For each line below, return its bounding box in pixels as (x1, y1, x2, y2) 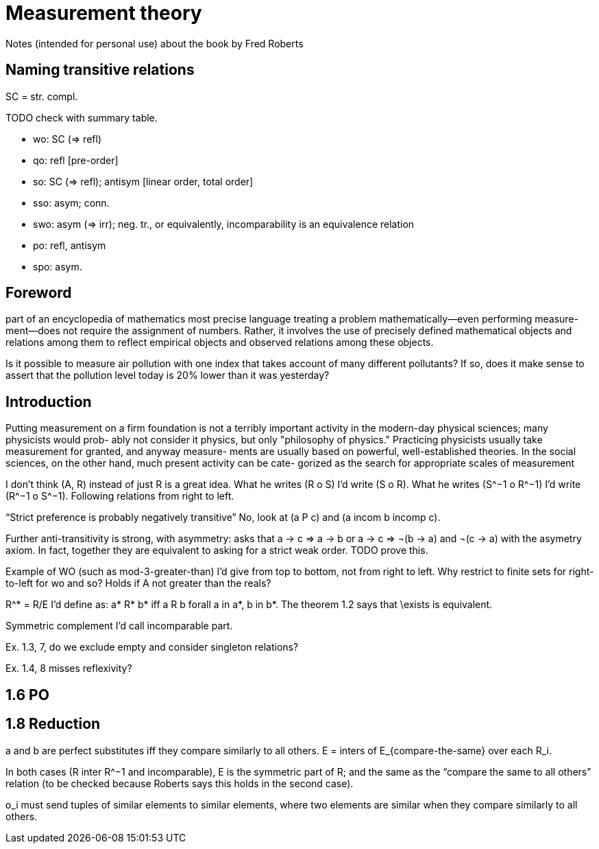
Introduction (5, 393, 92, 410)
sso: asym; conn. (33, 196, 110, 209)
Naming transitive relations (5, 61, 195, 79)
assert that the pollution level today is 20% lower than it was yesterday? (5, 369, 330, 382)
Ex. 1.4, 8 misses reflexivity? (5, 662, 132, 675)
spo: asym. (33, 260, 82, 272)
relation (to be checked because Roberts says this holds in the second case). (5, 777, 354, 789)
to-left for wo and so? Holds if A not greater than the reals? (5, 577, 271, 590)
